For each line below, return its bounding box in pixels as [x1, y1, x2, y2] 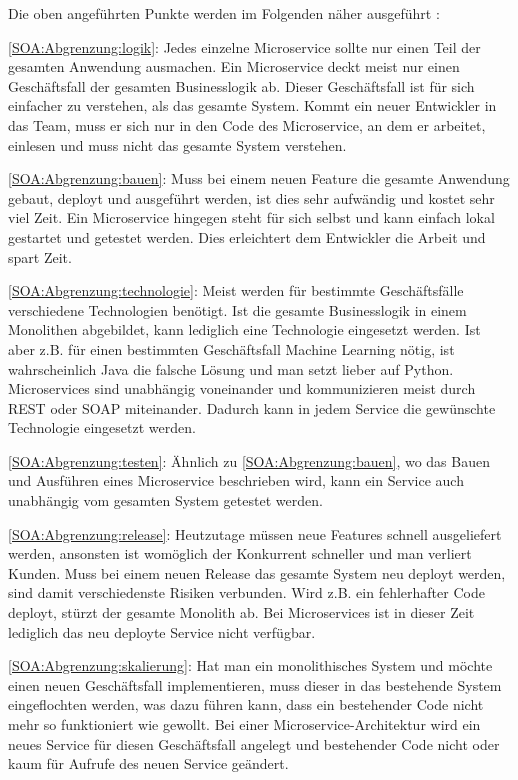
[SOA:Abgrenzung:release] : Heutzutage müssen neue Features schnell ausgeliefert [8, 523, 502, 544]
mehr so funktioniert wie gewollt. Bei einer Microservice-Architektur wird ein [8, 714, 481, 734]
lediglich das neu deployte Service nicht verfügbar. [8, 621, 316, 642]
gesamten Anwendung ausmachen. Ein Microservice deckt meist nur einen [8, 56, 460, 77]
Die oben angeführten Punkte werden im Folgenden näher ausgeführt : [8, 3, 440, 23]
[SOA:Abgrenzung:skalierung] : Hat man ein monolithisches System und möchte [8, 655, 493, 676]
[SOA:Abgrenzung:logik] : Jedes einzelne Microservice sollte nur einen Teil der [8, 36, 481, 57]
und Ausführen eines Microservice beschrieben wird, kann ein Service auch [8, 470, 464, 491]
